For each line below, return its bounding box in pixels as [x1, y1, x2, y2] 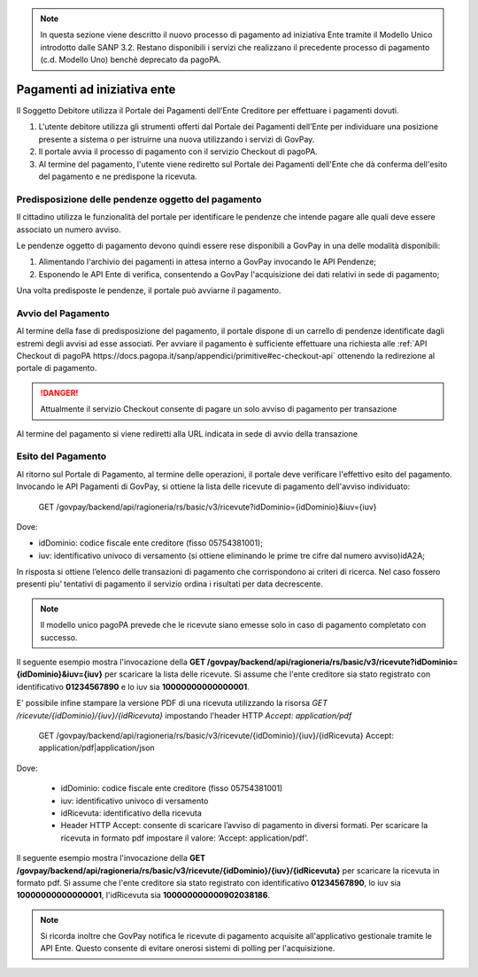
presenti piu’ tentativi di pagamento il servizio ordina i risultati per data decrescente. [16, 578, 323, 589]
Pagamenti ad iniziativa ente [16, 81, 176, 97]
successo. [40, 632, 79, 642]
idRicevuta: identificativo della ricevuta [60, 807, 203, 818]
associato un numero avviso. [16, 224, 121, 235]
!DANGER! [40, 387, 79, 398]
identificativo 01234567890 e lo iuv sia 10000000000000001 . [16, 681, 250, 692]
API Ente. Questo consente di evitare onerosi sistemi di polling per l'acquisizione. [40, 943, 335, 954]
